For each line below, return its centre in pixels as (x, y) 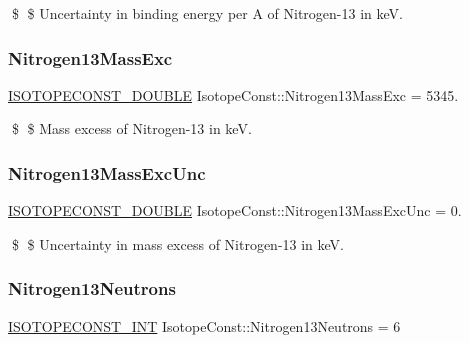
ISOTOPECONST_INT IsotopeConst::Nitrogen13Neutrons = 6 (204, 325)
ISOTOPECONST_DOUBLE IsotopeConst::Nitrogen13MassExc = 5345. (233, 94)
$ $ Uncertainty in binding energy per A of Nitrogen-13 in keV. (207, 13)
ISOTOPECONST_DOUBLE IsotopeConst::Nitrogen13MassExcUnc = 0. (235, 210)
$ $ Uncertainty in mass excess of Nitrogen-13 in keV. (178, 243)
